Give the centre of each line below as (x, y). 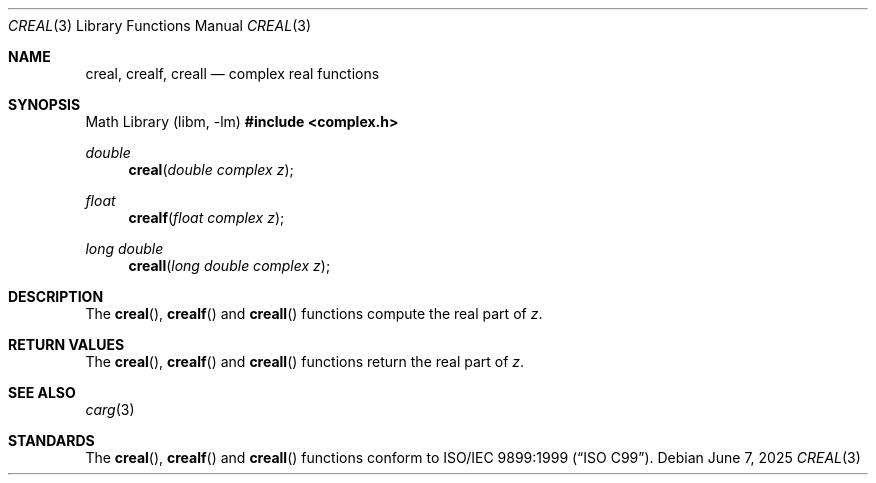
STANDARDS (51, 440)
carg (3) (110, 409)
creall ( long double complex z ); (229, 265)
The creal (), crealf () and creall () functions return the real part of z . (305, 361)
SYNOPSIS (44, 104)
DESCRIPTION (56, 296)
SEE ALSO (42, 392)
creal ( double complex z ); (211, 169)
